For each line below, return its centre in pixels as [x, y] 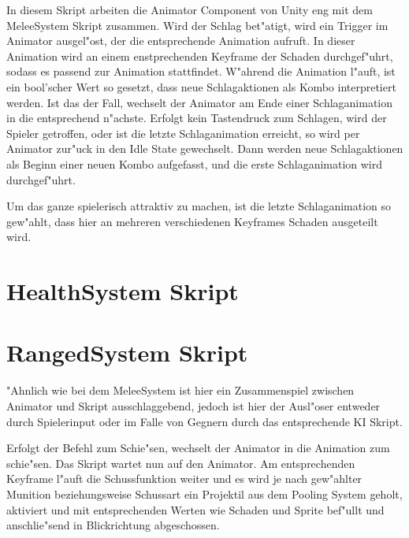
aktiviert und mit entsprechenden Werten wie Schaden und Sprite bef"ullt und [195, 509]
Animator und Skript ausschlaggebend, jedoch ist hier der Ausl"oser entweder [193, 406]
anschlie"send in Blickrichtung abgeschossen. [113, 525]
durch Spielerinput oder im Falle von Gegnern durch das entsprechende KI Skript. [204, 421]
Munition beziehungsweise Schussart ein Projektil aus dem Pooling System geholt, [204, 493]
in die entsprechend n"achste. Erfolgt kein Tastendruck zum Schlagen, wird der [197, 118]
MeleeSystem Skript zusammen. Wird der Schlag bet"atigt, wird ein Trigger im [197, 25]
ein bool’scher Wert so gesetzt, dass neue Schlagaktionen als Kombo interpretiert [201, 86]
